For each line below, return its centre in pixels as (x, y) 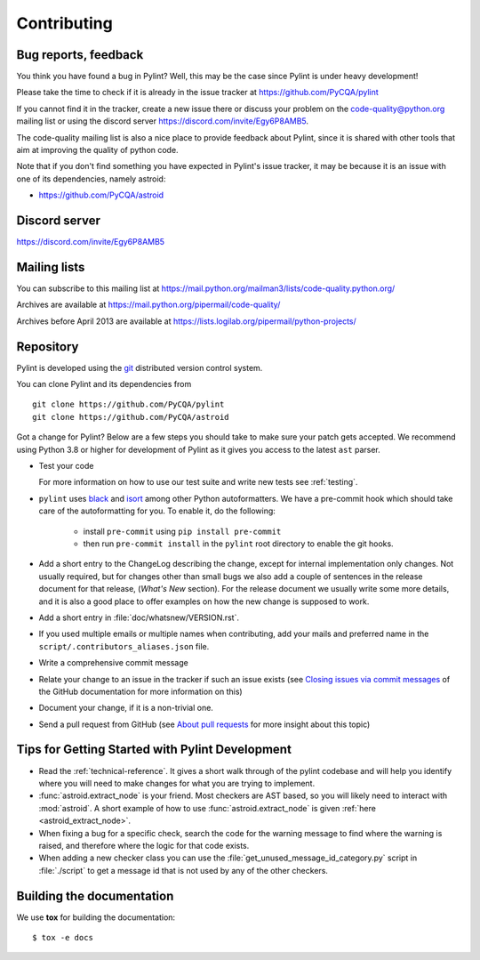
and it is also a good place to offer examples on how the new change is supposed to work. (204, 601)
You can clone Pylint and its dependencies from (104, 384)
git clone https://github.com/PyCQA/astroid (131, 417)
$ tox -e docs (63, 937)
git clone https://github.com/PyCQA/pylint (128, 404)
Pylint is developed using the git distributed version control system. (140, 367)
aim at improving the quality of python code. (97, 150)
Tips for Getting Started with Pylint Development (154, 750)
